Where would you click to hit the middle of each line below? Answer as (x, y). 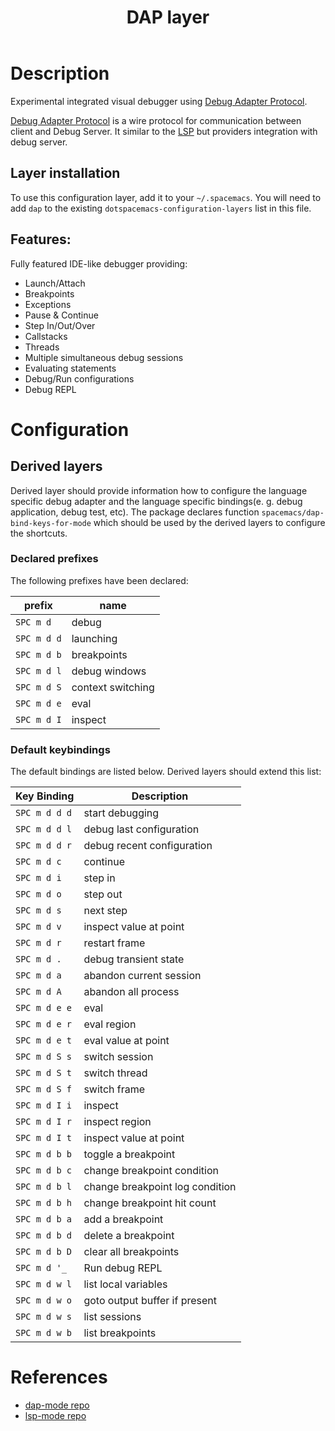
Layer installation (65, 173)
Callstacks (46, 336)
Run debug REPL (123, 1268)
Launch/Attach (55, 283)
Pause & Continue (61, 315)
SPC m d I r (44, 1122)
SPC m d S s (44, 1057)
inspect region (117, 1122)
